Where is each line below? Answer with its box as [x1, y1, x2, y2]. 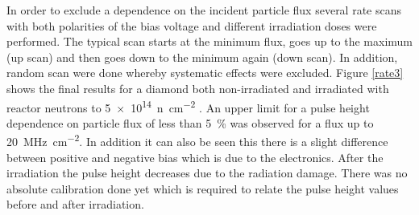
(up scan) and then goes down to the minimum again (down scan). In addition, [6, 48, 398, 65]
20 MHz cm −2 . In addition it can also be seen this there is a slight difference [6, 131, 388, 150]
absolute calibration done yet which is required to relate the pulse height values [6, 180, 399, 197]
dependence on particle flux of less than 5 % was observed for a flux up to [6, 114, 374, 131]
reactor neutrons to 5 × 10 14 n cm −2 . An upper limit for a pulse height [6, 96, 370, 116]
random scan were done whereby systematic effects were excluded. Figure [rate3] [6, 64, 404, 81]
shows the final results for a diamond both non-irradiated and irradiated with [6, 79, 389, 96]
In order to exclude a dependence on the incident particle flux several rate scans [6, 2, 402, 18]
